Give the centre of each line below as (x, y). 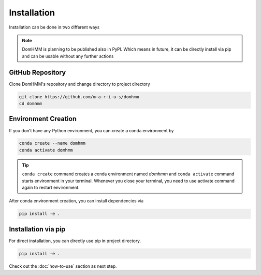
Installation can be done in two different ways (54, 27)
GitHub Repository (37, 72)
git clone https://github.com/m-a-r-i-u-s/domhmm (79, 97)
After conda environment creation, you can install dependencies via (76, 201)
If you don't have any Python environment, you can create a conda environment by (91, 130)
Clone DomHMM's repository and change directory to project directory (80, 84)
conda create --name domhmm (52, 143)
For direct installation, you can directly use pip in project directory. (75, 241)
